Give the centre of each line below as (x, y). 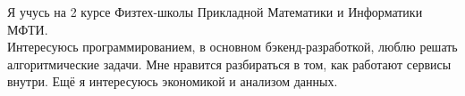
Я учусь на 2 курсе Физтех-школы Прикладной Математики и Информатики (215, 12)
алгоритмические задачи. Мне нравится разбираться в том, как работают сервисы (229, 64)
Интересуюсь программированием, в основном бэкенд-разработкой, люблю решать (232, 47)
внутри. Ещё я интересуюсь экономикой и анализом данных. (173, 81)
